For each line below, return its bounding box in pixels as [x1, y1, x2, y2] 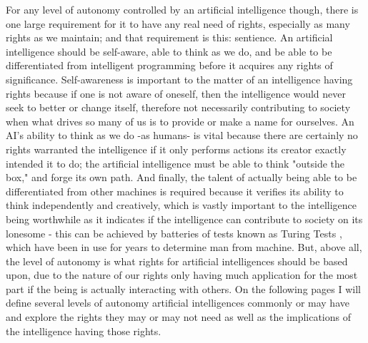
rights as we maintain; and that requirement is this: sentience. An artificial [6, 30, 333, 45]
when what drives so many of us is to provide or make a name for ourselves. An [6, 113, 354, 128]
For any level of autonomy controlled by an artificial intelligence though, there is [6, 2, 359, 16]
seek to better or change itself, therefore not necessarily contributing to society [6, 100, 351, 115]
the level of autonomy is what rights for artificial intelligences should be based [6, 253, 348, 268]
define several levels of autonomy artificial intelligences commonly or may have [6, 295, 349, 310]
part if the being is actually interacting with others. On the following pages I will [6, 281, 361, 296]
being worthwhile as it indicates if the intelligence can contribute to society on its [6, 211, 363, 226]
